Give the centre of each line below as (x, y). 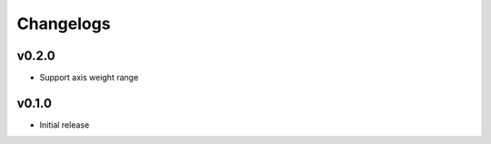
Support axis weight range (89, 78)
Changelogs (64, 24)
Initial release (65, 125)
